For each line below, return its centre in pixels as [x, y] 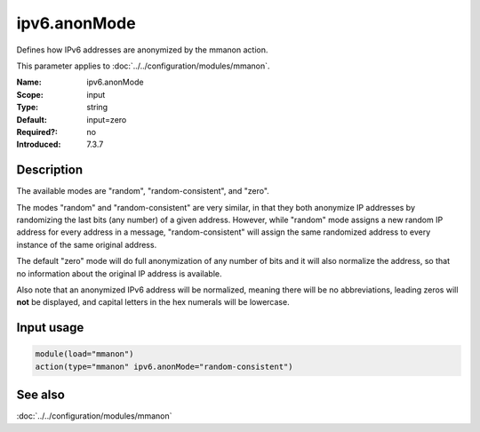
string [97, 108]
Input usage [50, 328]
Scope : [30, 94]
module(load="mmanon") [84, 354]
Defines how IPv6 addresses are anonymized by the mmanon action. [142, 50]
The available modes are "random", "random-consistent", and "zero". [143, 191]
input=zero [107, 119]
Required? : [37, 132]
